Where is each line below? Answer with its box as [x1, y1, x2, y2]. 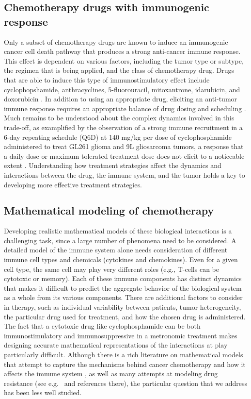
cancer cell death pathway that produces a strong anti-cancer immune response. [4, 46, 241, 56]
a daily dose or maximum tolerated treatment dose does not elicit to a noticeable [4, 150, 245, 161]
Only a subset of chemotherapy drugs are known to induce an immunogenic [4, 36, 228, 47]
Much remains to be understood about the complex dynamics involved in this [4, 113, 235, 123]
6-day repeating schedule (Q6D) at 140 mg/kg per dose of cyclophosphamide [4, 132, 232, 142]
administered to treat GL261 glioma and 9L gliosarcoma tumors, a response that [4, 141, 244, 151]
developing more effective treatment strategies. [4, 179, 142, 189]
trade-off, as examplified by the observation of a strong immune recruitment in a [4, 122, 243, 132]
